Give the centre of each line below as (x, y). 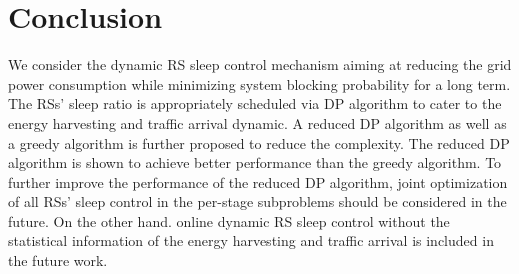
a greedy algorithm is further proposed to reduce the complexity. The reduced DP (259, 142)
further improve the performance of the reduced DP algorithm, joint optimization (258, 181)
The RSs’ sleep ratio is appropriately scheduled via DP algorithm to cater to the (255, 103)
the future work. (58, 260)
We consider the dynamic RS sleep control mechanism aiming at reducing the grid (260, 64)
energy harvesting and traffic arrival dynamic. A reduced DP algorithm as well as (257, 122)
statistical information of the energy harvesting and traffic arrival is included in (251, 240)
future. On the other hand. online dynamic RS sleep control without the (229, 220)
